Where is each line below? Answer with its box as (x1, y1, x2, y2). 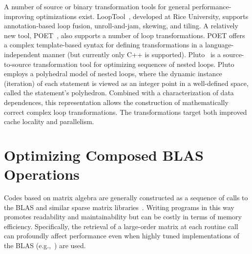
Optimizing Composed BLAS (4, 145, 204, 165)
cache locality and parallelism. (4, 116, 94, 127)
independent (4, 49, 41, 59)
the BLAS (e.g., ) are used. (4, 240, 86, 250)
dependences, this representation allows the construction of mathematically (4, 97, 229, 107)
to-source (4, 59, 31, 69)
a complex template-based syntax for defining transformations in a (4, 40, 203, 50)
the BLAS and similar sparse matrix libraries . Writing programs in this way (4, 202, 234, 212)
